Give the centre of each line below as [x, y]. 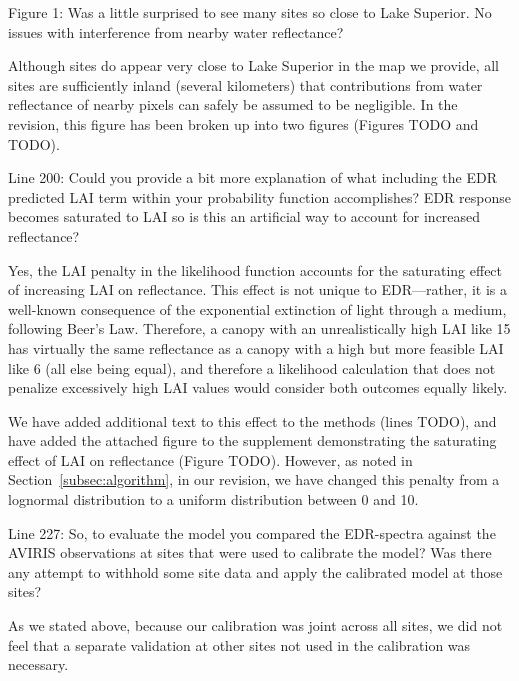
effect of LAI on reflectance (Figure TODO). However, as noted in [210, 459]
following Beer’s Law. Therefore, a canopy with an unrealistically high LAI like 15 [259, 328]
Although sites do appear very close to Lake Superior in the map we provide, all [254, 65]
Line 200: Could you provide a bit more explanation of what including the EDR [252, 177]
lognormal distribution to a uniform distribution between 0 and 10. [213, 499]
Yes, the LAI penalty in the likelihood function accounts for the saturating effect [255, 269]
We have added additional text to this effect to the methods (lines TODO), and [252, 420]
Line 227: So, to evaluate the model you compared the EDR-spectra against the [252, 532]
